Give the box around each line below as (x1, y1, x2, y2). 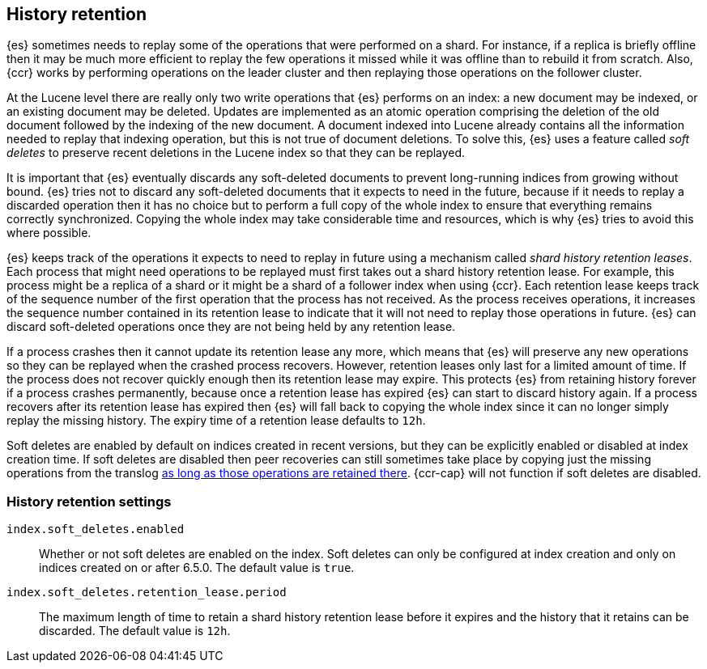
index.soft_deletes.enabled (6, 523, 185, 536)
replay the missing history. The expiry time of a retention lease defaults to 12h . (6, 413, 426, 428)
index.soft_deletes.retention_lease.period (6, 586, 287, 599)
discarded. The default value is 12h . (39, 624, 231, 638)
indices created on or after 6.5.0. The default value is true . (39, 561, 355, 575)
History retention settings (6, 493, 172, 510)
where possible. (6, 226, 92, 240)
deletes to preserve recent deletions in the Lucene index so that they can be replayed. (6, 146, 466, 160)
